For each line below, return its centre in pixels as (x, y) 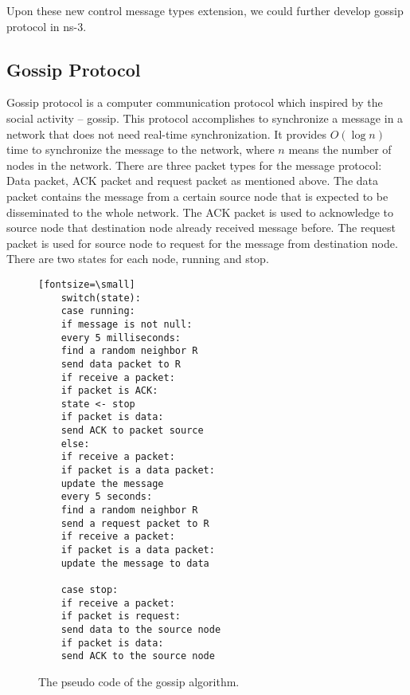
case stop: (90, 590)
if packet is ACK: (109, 391)
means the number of (340, 149)
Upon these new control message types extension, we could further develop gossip (205, 10)
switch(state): (101, 298)
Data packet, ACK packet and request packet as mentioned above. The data (192, 181)
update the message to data (135, 563)
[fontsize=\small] (87, 284)
